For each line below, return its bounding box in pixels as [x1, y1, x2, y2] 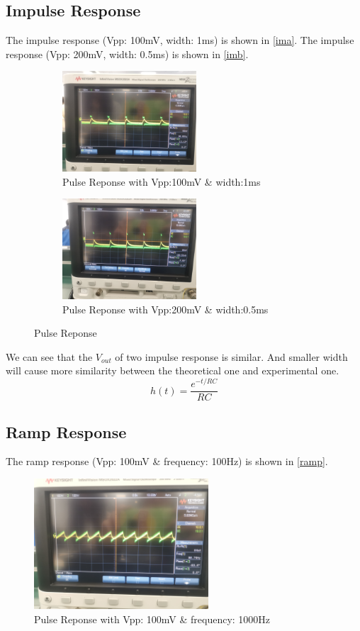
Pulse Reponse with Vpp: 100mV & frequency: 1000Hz [34, 611, 271, 626]
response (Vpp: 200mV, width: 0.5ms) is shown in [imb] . [6, 46, 249, 61]
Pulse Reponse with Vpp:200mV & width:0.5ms [62, 301, 269, 316]
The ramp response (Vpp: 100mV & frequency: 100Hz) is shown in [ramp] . [6, 454, 328, 469]
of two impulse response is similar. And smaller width [115, 349, 348, 364]
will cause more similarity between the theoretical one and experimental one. [6, 363, 339, 378]
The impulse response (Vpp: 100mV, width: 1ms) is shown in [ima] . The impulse [6, 33, 354, 48]
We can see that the [6, 349, 93, 364]
